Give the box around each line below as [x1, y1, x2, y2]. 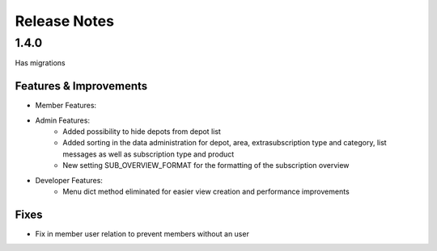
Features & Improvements [15, 79, 148, 93]
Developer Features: [35, 175, 103, 185]
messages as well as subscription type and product [62, 149, 235, 159]
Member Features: [35, 101, 97, 111]
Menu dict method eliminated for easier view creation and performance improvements [62, 186, 350, 197]
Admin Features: [35, 115, 91, 125]
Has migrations [15, 58, 66, 68]
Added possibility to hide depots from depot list [62, 127, 222, 136]
